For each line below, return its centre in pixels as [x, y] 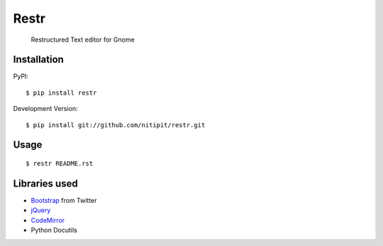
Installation [38, 60]
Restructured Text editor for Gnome [83, 40]
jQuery [41, 210]
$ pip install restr [61, 93]
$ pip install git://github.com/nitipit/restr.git [116, 125]
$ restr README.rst [60, 164]
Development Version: [45, 109]
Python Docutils [54, 230]
